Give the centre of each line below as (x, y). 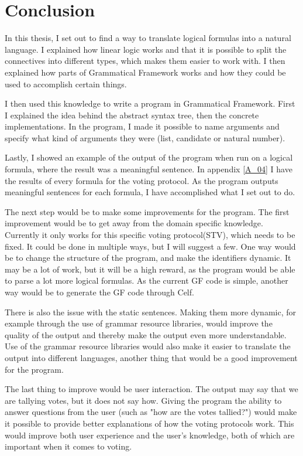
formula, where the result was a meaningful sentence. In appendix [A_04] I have (149, 169)
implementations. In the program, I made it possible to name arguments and (142, 126)
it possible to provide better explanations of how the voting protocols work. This (149, 423)
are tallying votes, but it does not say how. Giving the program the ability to (143, 400)
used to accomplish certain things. (66, 84)
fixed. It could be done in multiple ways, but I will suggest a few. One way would (150, 246)
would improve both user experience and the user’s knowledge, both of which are (150, 435)
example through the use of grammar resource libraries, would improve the (139, 323)
